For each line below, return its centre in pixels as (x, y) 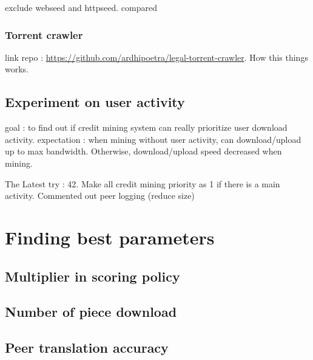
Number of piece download (91, 312)
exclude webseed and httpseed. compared (81, 7)
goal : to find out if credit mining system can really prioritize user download (146, 127)
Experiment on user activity (95, 102)
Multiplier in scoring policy (93, 276)
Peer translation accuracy (87, 348)
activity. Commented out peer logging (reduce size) (100, 196)
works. (17, 69)
